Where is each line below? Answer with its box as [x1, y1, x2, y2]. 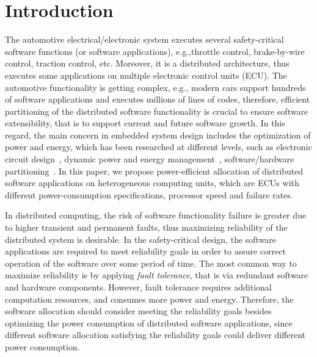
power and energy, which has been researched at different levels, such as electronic [5, 140, 312, 153]
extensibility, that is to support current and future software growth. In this [5, 117, 285, 129]
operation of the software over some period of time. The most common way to [5, 256, 297, 269]
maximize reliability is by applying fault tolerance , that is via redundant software [5, 269, 308, 281]
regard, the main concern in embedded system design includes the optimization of [5, 128, 311, 141]
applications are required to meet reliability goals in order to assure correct [5, 245, 286, 258]
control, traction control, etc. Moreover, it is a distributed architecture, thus [5, 57, 290, 70]
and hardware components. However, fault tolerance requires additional [5, 281, 272, 293]
